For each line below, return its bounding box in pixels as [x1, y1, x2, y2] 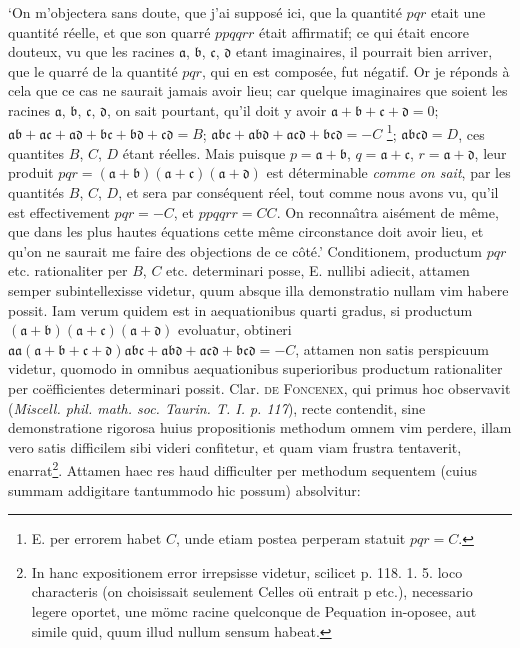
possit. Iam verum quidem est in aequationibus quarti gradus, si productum [8, 299, 473, 320]
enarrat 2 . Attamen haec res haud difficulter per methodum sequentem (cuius [8, 457, 478, 480]
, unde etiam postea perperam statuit [175, 528, 406, 549]
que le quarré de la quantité [8, 60, 178, 81]
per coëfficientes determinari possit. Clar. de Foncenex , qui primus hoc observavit [8, 377, 511, 398]
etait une [430, 2, 486, 22]
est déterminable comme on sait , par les [266, 162, 511, 183]
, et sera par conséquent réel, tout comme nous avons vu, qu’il [118, 182, 499, 202]
